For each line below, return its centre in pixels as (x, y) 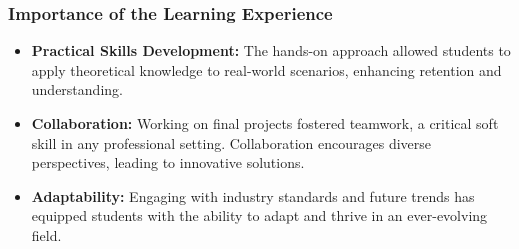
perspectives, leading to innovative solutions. (168, 162)
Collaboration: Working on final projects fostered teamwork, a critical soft (265, 123)
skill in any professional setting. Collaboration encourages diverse (231, 142)
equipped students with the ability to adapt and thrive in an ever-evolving (259, 215)
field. (46, 234)
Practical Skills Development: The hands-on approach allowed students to (271, 50)
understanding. (77, 89)
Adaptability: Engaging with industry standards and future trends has (253, 195)
